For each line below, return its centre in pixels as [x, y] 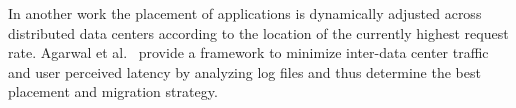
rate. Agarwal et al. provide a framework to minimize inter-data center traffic [248, 52]
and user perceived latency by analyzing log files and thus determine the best [244, 71]
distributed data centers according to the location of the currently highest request [258, 32]
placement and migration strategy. [113, 91]
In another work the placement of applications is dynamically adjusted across [245, 13]
